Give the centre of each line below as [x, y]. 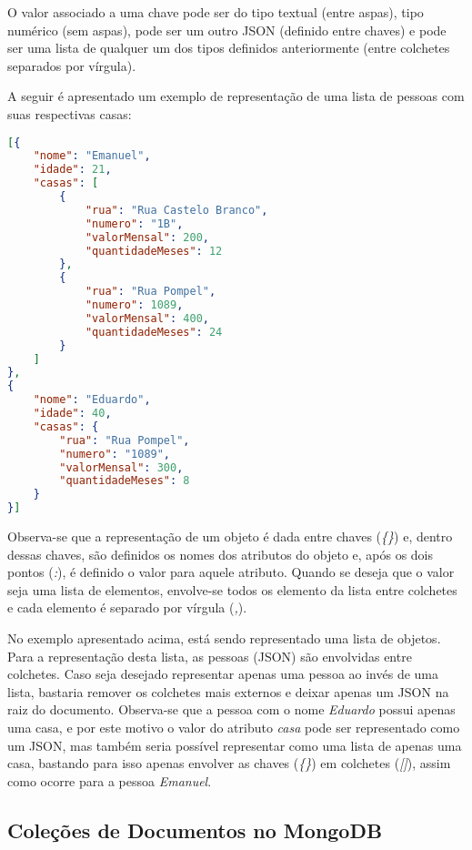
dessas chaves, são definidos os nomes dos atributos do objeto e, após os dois [221, 554]
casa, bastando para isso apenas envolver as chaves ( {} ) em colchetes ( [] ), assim [229, 763]
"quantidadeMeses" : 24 [154, 332]
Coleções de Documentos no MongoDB [195, 830]
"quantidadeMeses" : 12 [154, 251]
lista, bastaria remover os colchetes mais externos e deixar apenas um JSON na [228, 691]
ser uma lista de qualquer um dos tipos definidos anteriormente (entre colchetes [229, 48]
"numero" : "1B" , [134, 223]
